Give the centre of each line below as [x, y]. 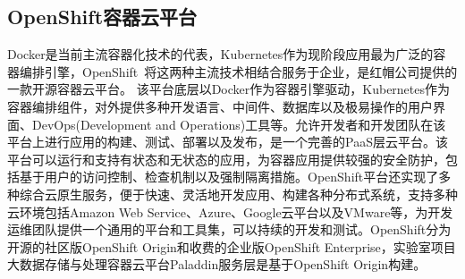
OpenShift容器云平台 [102, 17]
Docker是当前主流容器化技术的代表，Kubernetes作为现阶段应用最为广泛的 [220, 54]
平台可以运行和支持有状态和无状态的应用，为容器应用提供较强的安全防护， [226, 159]
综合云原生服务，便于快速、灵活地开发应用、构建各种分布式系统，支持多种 [238, 194]
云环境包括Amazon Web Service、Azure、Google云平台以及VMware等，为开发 [230, 211]
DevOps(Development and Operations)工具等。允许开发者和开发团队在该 [239, 124]
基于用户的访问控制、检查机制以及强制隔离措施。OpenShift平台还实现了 [229, 177]
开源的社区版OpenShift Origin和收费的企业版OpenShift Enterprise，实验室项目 [232, 246]
